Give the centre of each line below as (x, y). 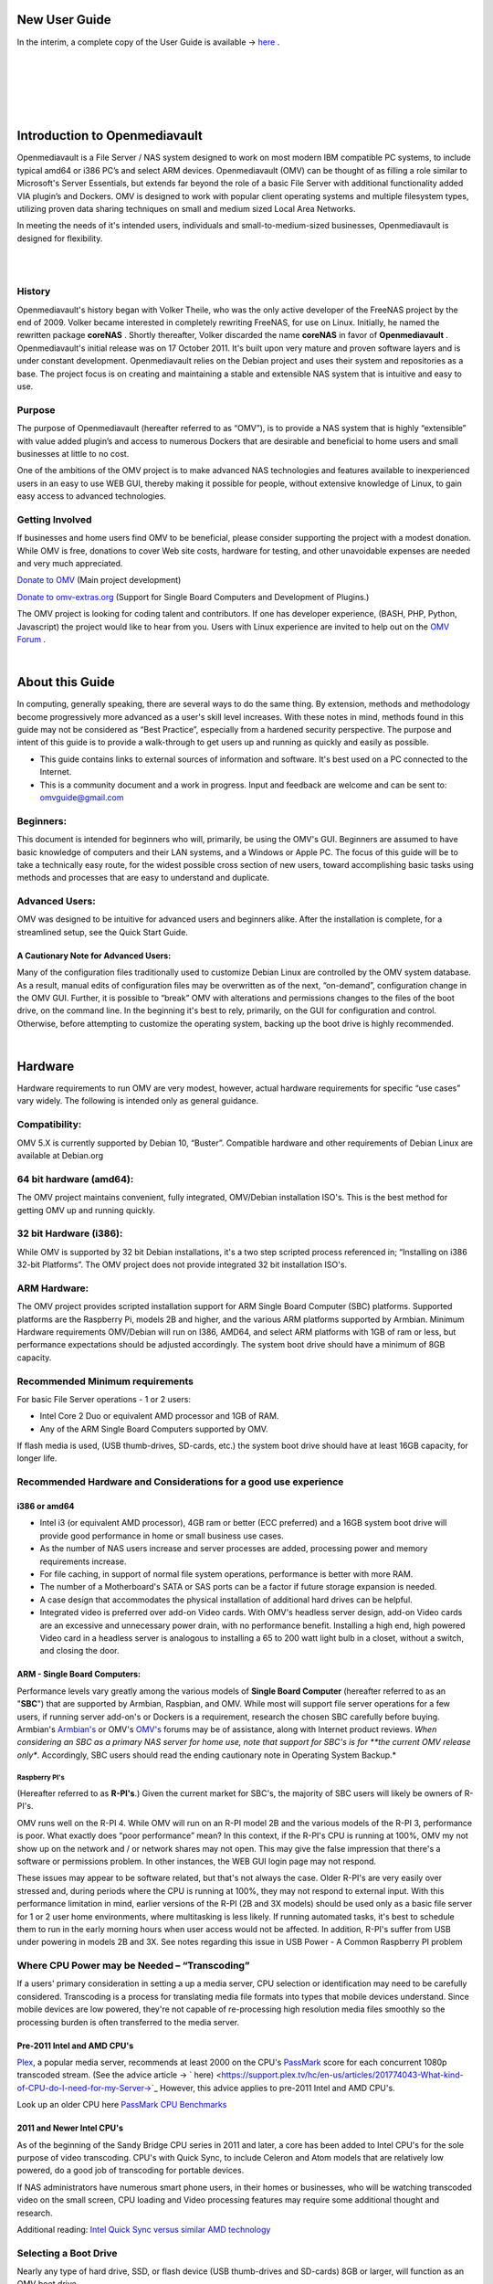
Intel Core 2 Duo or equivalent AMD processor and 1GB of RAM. (159, 1416)
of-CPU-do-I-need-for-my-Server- (84, 2088)
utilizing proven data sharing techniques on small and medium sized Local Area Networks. (186, 208)
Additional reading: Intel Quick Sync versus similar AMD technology (144, 2229)
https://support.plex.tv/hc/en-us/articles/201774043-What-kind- (342, 2075)
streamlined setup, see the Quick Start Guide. (103, 932)
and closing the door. (79, 1651)
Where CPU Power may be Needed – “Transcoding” (133, 1966)
